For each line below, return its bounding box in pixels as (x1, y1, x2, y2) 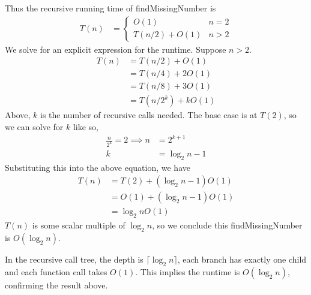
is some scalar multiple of (32, 219, 125, 231)
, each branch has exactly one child (177, 253, 307, 266)
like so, (73, 120, 99, 133)
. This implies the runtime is (135, 265, 240, 278)
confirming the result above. (5, 278, 108, 291)
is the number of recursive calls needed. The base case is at (40, 109, 258, 121)
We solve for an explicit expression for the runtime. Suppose (5, 43, 226, 55)
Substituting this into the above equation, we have (5, 161, 190, 173)
